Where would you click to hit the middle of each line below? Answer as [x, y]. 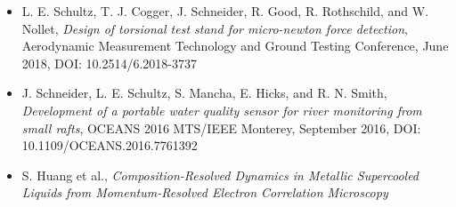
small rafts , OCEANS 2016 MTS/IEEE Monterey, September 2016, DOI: [221, 127]
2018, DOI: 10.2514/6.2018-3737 [109, 63]
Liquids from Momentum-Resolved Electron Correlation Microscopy [205, 192]
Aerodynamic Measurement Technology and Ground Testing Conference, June [235, 46]
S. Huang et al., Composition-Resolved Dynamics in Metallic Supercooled [220, 175]
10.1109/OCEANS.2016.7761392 [110, 145]
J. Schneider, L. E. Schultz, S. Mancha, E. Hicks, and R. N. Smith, [204, 93]
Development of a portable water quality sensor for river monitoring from [222, 110]
